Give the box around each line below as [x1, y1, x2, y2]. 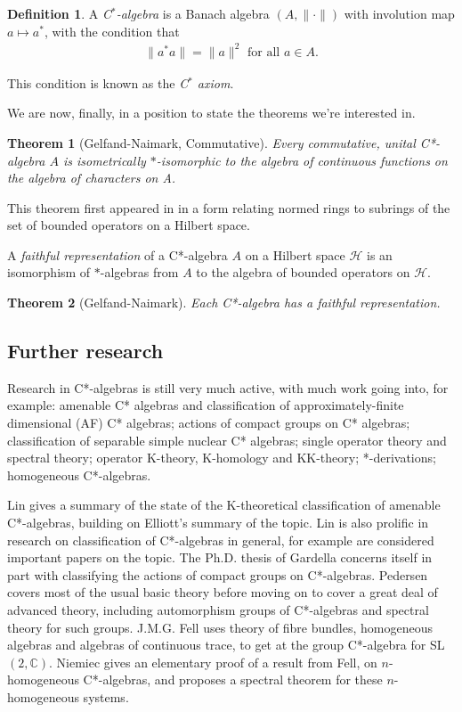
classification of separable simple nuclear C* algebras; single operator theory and [7, 430, 447, 449]
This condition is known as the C [7, 73, 189, 92]
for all [247, 45, 280, 59]
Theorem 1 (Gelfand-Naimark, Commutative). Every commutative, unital [7, 133, 416, 151]
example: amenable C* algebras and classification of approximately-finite [7, 396, 404, 414]
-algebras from [100, 263, 179, 282]
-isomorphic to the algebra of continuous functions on [156, 151, 448, 169]
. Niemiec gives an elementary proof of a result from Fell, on [49, 652, 377, 671]
